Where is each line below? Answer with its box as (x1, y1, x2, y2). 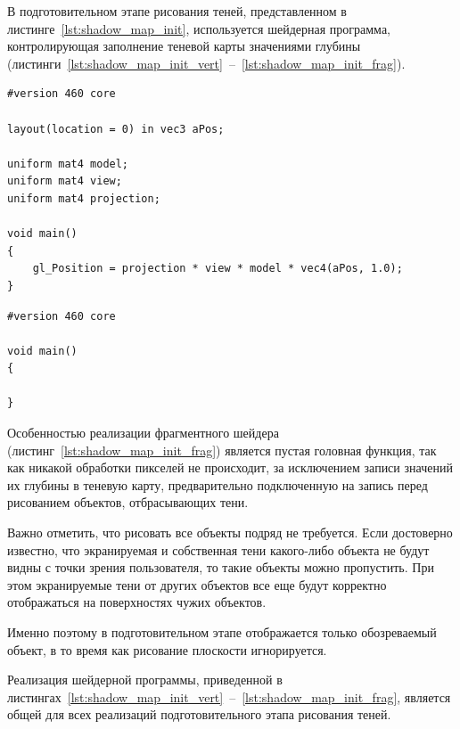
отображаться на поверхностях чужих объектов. (7, 593, 267, 611)
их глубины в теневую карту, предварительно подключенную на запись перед (7, 475, 428, 494)
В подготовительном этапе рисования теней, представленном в (7, 2, 347, 20)
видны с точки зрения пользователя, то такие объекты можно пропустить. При (7, 558, 434, 577)
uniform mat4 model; (7, 157, 129, 170)
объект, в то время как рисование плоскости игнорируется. (7, 640, 327, 659)
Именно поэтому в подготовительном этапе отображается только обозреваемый (7, 623, 437, 641)
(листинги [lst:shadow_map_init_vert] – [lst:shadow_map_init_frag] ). (7, 53, 406, 72)
